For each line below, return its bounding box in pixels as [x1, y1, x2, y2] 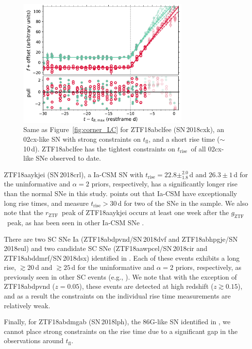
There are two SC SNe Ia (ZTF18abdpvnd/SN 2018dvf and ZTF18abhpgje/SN [4, 233, 238, 244]
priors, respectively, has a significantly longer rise [91, 179, 237, 189]
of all [191, 143, 206, 153]
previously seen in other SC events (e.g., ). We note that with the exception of [4, 271, 237, 282]
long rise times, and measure [4, 198, 89, 208]
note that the [4, 207, 43, 217]
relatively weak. [4, 300, 50, 310]
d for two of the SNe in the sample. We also [118, 198, 248, 208]
